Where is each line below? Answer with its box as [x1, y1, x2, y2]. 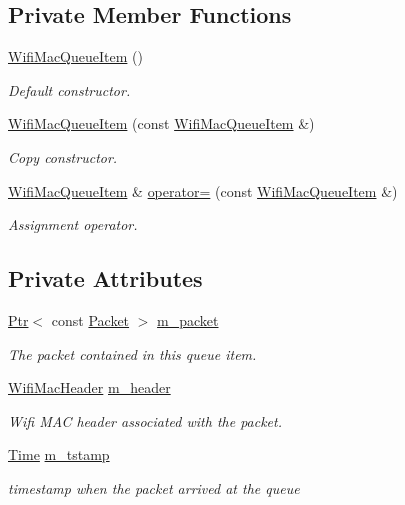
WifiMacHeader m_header [8, 377, 171, 398]
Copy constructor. [8, 146, 118, 167]
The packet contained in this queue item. [8, 343, 257, 364]
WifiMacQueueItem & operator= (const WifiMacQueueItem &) [8, 180, 398, 201]
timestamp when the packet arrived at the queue [8, 477, 300, 498]
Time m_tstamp [8, 444, 110, 465]
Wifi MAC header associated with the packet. [8, 410, 282, 431]
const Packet [51, 309, 130, 330]
